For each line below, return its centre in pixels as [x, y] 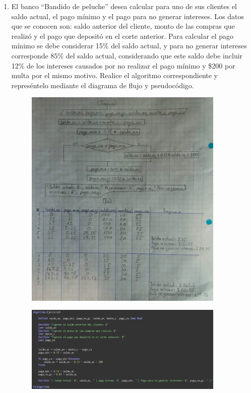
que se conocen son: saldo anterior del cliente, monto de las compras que [123, 26]
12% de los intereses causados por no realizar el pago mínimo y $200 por [123, 65]
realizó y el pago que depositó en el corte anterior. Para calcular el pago [122, 36]
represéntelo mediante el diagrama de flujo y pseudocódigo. [103, 85]
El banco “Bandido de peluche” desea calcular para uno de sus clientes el [124, 6]
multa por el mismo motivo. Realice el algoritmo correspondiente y [114, 75]
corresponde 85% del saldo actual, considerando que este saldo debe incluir [127, 55]
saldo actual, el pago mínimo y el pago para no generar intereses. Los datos [128, 16]
